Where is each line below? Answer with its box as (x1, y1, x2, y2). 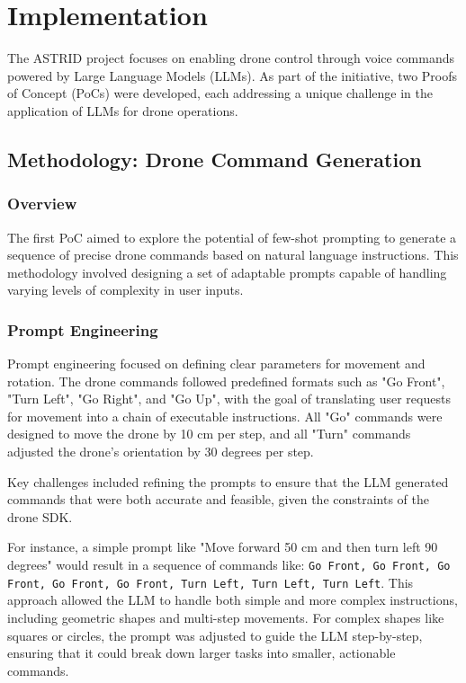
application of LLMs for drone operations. (7, 101, 238, 120)
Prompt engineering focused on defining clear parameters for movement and (7, 354, 426, 373)
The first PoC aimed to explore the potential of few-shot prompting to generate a (7, 227, 457, 246)
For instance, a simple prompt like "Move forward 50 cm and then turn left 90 (7, 537, 438, 556)
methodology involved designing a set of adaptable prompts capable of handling (7, 262, 447, 281)
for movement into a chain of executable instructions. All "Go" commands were (7, 406, 443, 425)
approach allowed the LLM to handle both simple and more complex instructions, (7, 590, 458, 609)
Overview (7, 192, 77, 215)
